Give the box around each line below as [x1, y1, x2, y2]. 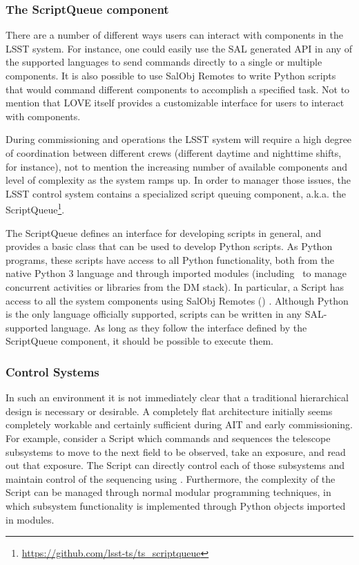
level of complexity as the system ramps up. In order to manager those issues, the [6, 173, 351, 187]
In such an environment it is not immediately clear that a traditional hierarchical [6, 390, 349, 405]
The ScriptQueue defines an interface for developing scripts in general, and [6, 225, 322, 240]
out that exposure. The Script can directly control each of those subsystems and [6, 458, 345, 472]
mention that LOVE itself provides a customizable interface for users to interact [6, 95, 345, 110]
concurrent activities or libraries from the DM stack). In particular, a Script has [6, 279, 345, 294]
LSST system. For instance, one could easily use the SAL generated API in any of [6, 41, 353, 55]
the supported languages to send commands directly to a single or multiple [6, 55, 322, 69]
